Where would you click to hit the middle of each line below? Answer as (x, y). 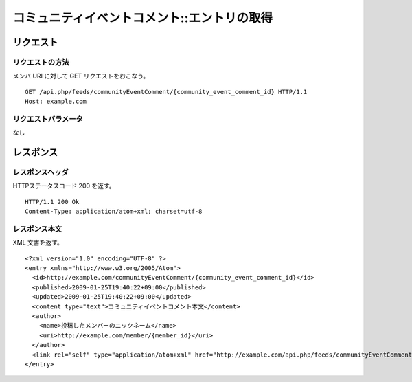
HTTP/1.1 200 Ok (52, 202)
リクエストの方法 (41, 62)
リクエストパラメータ (48, 119)
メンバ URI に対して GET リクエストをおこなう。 (81, 76)
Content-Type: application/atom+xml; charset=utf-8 (114, 212)
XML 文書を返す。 (38, 243)
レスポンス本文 (37, 229)
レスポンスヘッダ (41, 172)
